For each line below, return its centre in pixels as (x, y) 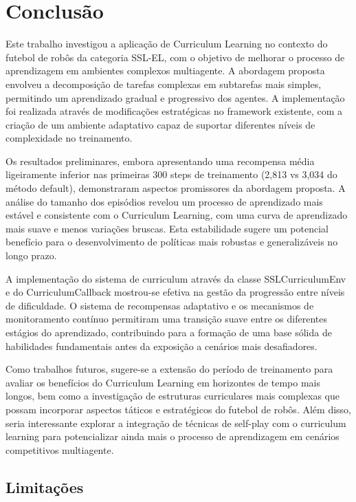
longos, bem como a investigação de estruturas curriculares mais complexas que (173, 396)
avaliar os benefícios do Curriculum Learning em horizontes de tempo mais (163, 382)
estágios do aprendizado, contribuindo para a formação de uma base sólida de (169, 332)
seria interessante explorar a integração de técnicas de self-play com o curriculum (176, 423)
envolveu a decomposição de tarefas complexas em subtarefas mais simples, (164, 84)
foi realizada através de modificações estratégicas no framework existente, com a (174, 111)
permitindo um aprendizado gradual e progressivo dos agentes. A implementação (175, 97)
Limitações (45, 487)
